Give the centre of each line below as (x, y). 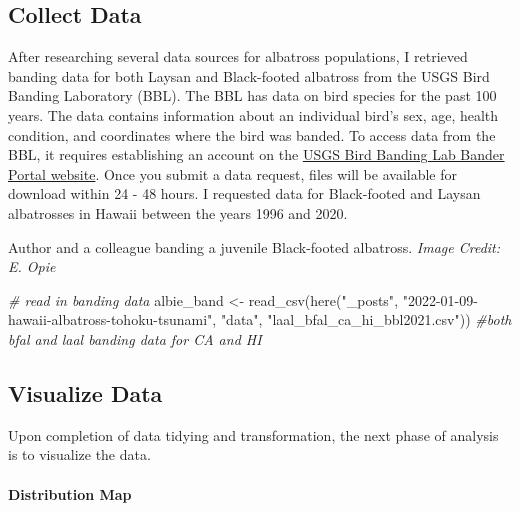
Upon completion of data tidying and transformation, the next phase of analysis (253, 434)
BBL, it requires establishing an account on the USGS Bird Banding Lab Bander (256, 154)
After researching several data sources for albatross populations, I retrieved (238, 56)
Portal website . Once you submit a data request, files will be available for (232, 173)
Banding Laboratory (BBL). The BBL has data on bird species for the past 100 (252, 95)
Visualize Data (85, 392)
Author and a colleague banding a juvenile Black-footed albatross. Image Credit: (254, 246)
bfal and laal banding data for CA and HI (135, 338)
